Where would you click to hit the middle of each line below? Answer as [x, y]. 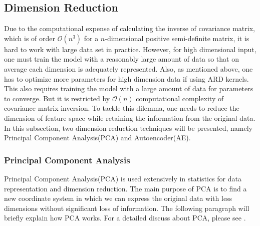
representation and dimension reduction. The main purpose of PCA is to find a [125, 188]
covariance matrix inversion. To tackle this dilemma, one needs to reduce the [122, 108]
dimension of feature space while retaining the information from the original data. [130, 118]
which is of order [30, 38]
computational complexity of [180, 98]
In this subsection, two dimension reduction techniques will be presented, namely [128, 128]
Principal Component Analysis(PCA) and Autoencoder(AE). [97, 138]
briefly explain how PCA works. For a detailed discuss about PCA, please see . [125, 218]
